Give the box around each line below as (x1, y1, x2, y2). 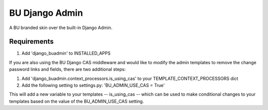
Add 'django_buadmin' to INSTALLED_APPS (21, 50, 111, 56)
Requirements (9, 37, 54, 46)
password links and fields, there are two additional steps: (9, 67, 126, 73)
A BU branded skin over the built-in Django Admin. (9, 25, 113, 31)
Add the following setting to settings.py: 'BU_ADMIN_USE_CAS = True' (21, 82, 165, 88)
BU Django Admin (9, 7, 83, 18)
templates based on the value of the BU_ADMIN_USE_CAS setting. (9, 98, 144, 104)
